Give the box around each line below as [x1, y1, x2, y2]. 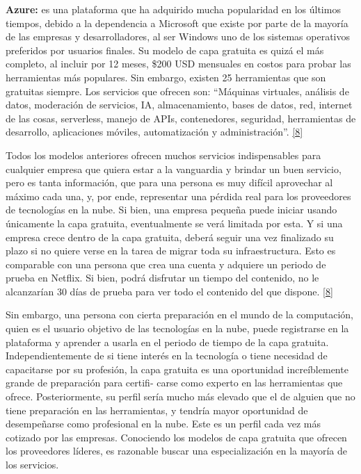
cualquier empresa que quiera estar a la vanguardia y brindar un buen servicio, [6, 161, 342, 176]
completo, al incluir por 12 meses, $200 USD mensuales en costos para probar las [6, 56, 351, 71]
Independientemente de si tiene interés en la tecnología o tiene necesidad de [6, 348, 328, 363]
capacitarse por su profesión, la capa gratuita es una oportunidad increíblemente [6, 361, 348, 376]
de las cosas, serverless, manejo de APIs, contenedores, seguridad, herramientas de [6, 111, 356, 125]
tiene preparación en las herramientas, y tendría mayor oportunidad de [6, 402, 308, 417]
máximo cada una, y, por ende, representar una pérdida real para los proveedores [6, 188, 351, 203]
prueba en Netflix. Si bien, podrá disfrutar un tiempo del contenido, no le [6, 270, 319, 285]
